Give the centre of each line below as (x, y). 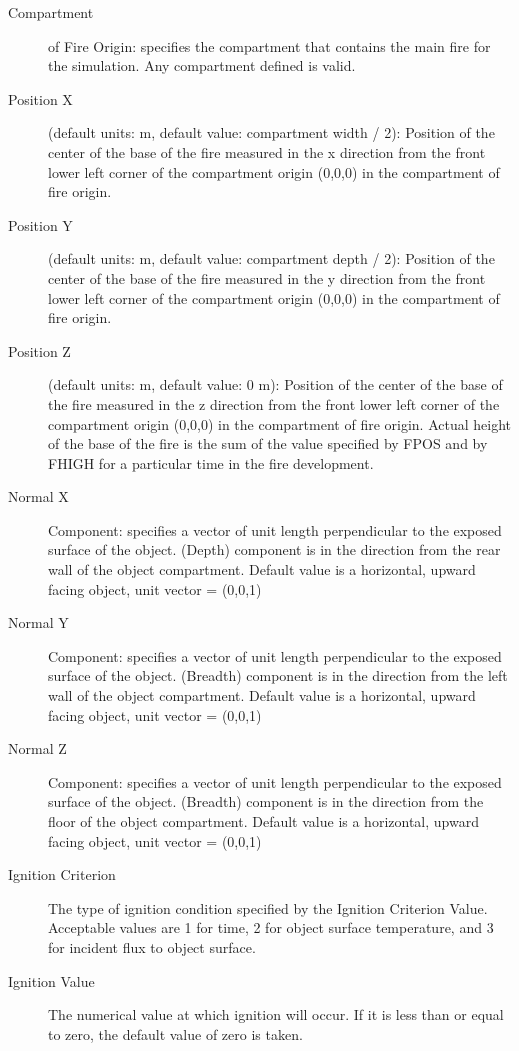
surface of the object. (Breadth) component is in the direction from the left (278, 675)
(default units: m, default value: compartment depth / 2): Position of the (271, 258)
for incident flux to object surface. (152, 946)
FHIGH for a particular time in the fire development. (211, 462)
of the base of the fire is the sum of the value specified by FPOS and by (268, 443)
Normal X (38, 496)
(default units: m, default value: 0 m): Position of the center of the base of (275, 384)
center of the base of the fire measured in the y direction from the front (267, 277)
